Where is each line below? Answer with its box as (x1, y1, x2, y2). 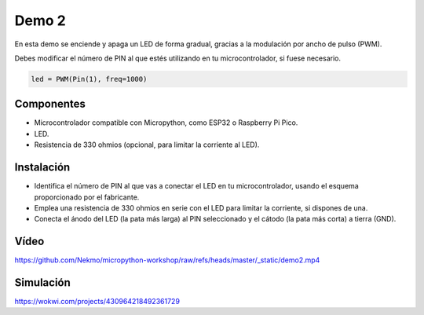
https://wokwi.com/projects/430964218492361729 (14, 297, 181, 306)
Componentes (14, 97, 86, 111)
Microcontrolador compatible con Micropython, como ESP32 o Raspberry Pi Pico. (34, 118, 298, 127)
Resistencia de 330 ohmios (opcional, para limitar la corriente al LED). (34, 140, 260, 149)
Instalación (14, 161, 71, 174)
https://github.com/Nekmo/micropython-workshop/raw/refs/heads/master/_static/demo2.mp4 (14, 255, 320, 265)
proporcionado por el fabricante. (34, 192, 140, 202)
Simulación (14, 276, 71, 289)
